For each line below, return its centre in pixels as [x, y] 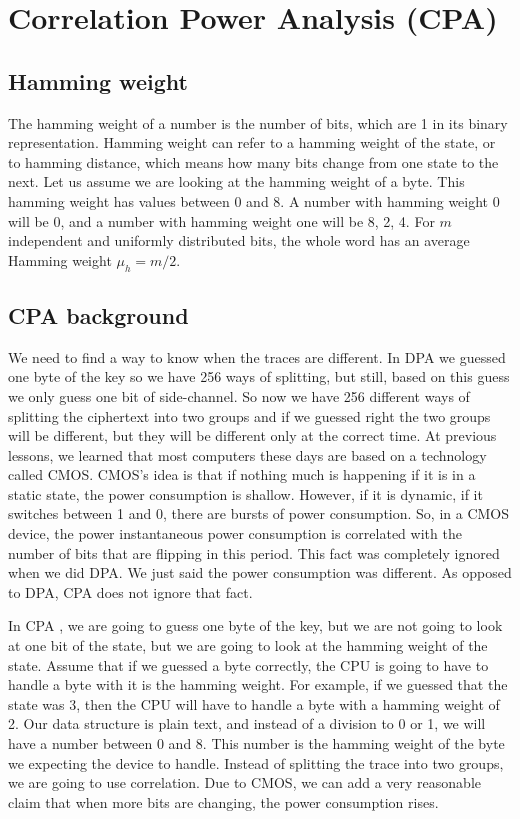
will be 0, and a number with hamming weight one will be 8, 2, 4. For [221, 220]
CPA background [98, 314]
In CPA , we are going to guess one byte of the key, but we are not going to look [255, 625]
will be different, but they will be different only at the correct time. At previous [252, 435]
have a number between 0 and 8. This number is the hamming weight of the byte [256, 743]
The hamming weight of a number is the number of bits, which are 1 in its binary [258, 122]
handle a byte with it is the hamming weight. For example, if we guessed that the [258, 684]
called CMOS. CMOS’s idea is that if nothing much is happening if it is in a [242, 474]
